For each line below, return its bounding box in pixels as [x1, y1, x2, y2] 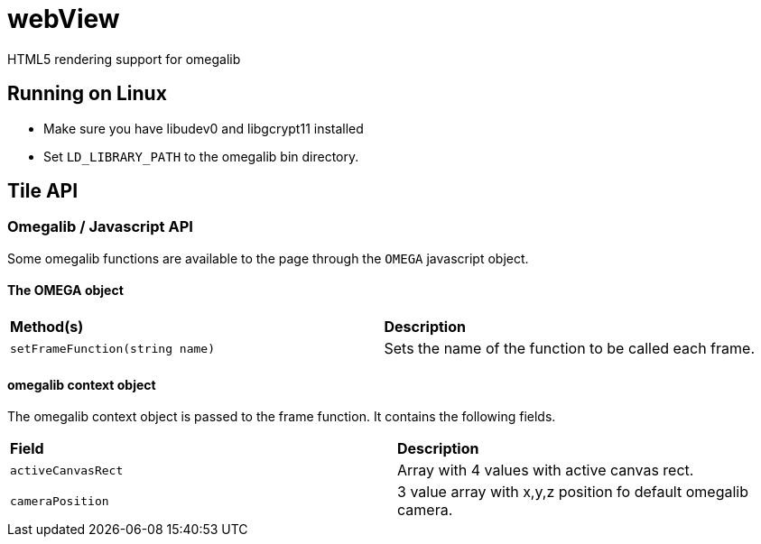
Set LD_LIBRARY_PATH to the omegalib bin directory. [43, 148, 359, 164]
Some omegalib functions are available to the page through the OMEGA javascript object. [7, 250, 529, 266]
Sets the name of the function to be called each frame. [384, 339, 755, 358]
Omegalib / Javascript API [7, 217, 193, 236]
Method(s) [10, 318, 84, 337]
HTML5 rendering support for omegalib [7, 51, 241, 67]
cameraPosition [10, 493, 109, 508]
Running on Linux [7, 82, 167, 106]
